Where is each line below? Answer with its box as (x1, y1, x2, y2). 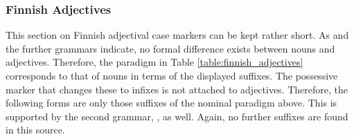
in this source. (6, 122, 65, 137)
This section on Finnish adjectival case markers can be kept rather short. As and (6, 28, 349, 42)
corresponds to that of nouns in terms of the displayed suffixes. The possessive (6, 68, 338, 82)
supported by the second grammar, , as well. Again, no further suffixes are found (6, 109, 348, 123)
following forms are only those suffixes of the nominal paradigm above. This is (6, 95, 337, 110)
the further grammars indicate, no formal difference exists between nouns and (6, 41, 335, 55)
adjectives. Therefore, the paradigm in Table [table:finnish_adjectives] (6, 55, 303, 69)
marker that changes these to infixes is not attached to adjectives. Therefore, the (6, 82, 348, 96)
